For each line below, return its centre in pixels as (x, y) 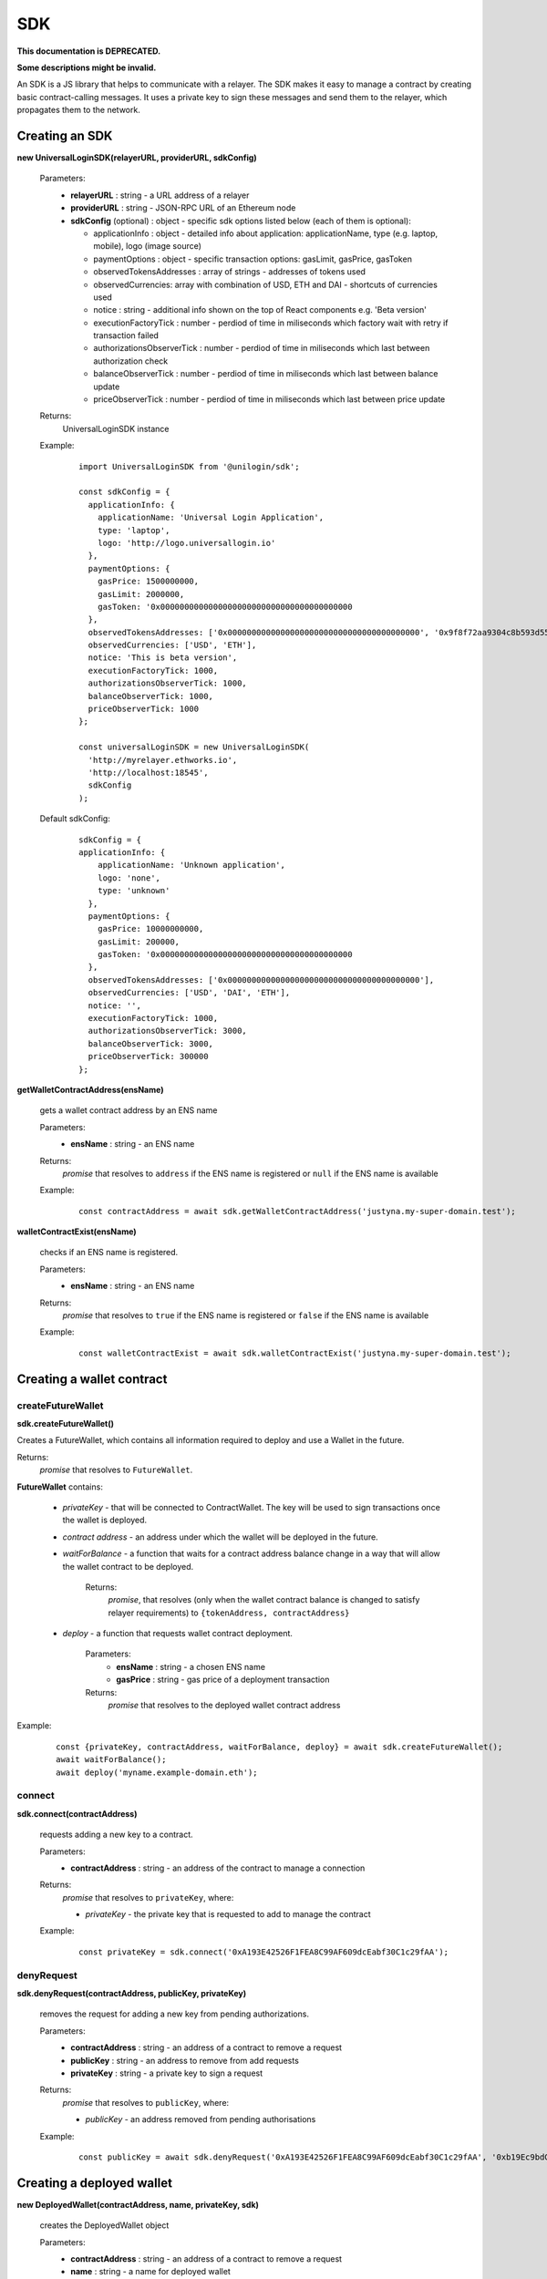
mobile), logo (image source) (148, 246)
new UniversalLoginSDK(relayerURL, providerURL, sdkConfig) (137, 158)
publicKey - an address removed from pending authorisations (201, 2119)
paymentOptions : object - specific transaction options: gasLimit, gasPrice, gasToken (253, 259)
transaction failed (126, 335)
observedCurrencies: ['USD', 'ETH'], (172, 645)
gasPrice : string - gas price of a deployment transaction (223, 1680)
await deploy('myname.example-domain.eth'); (157, 1772)
